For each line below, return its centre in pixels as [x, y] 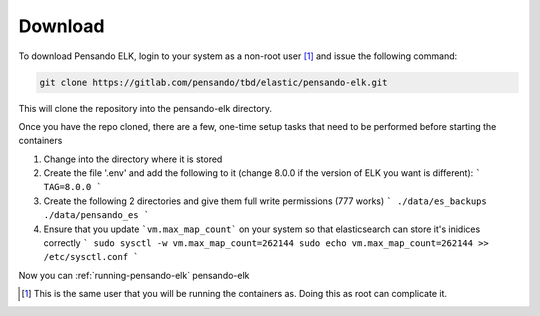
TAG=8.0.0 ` [72, 187]
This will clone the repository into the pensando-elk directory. [145, 108]
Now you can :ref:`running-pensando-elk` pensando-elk [134, 275]
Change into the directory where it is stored [133, 159]
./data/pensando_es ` [96, 215]
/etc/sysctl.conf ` [91, 257]
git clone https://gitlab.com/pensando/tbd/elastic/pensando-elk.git [213, 82]
